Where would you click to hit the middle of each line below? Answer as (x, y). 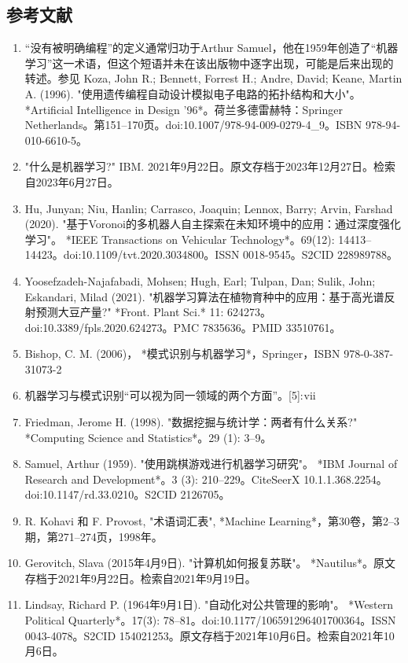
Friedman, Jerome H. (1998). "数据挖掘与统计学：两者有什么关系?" (191, 422)
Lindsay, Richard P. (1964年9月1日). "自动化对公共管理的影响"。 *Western (209, 604)
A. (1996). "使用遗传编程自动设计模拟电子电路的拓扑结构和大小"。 (193, 93)
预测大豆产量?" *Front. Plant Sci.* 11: (130, 312)
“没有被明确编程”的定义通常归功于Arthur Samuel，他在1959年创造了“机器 (211, 48)
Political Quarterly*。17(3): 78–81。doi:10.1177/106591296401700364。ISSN (210, 620)
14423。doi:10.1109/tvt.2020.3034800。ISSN (132, 254)
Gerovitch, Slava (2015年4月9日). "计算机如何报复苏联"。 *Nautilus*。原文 (210, 563)
